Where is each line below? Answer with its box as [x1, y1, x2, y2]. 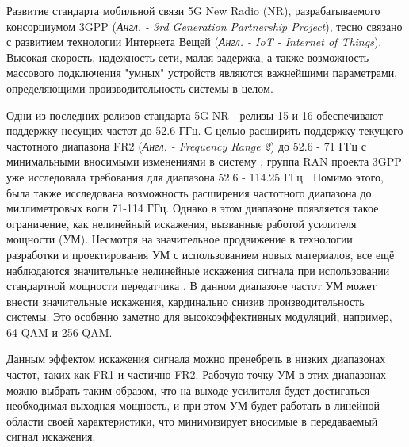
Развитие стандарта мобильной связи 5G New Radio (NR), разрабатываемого [6, 2, 380, 18]
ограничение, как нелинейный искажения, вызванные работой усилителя [6, 215, 357, 231]
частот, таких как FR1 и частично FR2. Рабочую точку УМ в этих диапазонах [6, 366, 387, 383]
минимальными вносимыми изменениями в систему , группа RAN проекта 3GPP [6, 153, 402, 170]
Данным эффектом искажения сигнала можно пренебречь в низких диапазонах [6, 350, 386, 367]
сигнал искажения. [6, 428, 96, 445]
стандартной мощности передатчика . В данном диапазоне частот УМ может [6, 277, 377, 294]
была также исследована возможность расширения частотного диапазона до [6, 184, 372, 201]
